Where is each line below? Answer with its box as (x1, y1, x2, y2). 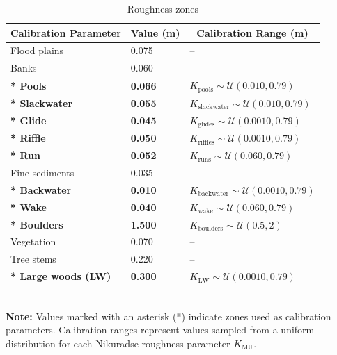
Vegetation (10, 234, 56, 249)
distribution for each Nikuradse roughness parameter (6, 336, 230, 350)
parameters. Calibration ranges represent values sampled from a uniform (6, 322, 315, 337)
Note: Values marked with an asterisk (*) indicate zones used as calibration (6, 308, 331, 323)
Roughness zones (127, 1, 198, 15)
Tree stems (10, 251, 56, 266)
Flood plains (10, 43, 64, 58)
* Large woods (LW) (10, 269, 111, 283)
